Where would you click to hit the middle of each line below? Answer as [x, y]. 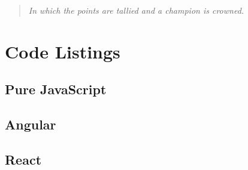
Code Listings [63, 51]
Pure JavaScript [56, 89]
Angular [31, 124]
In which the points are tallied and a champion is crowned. [136, 10]
